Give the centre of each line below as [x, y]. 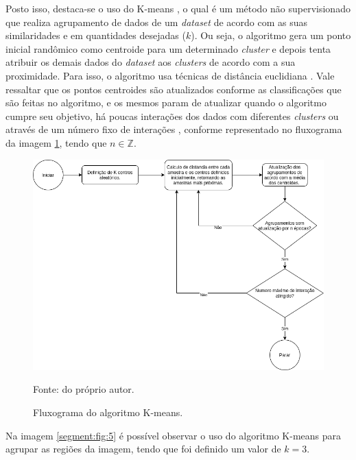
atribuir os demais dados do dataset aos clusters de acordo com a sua [151, 62]
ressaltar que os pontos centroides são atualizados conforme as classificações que [174, 89]
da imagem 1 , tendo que [56, 142]
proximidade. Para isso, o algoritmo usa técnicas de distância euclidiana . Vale [170, 75]
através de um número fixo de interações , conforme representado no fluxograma [174, 129]
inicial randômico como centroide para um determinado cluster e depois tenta [168, 48]
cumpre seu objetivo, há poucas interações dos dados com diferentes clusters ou [172, 116]
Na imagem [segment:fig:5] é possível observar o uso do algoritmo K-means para [174, 435]
